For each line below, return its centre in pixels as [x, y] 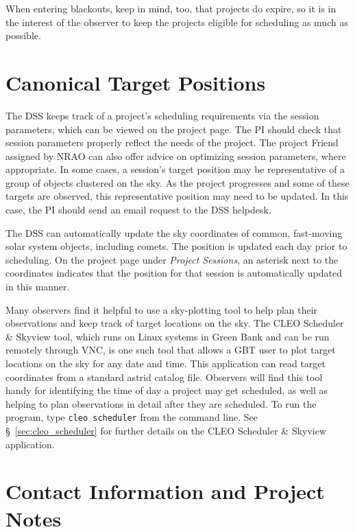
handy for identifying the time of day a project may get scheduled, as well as [167, 390]
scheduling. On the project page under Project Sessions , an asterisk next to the [172, 259]
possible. [23, 35]
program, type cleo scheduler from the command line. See [132, 417]
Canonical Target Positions [136, 82]
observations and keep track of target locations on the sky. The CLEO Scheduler [175, 323]
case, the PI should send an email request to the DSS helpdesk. [138, 210]
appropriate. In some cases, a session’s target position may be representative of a [175, 169]
